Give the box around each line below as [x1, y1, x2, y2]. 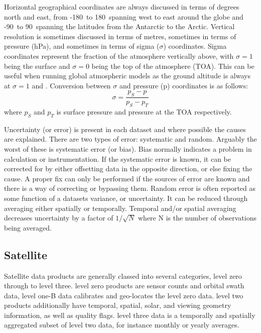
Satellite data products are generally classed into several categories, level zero [4, 270, 242, 281]
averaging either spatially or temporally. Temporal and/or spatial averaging [4, 202, 236, 213]
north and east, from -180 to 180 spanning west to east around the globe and [4, 11, 243, 22]
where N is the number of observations [138, 212, 257, 223]
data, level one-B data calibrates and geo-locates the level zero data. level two [4, 290, 243, 300]
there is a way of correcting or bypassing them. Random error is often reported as [4, 183, 256, 193]
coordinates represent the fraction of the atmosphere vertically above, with [4, 50, 234, 61]
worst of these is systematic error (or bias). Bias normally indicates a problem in [4, 143, 252, 154]
